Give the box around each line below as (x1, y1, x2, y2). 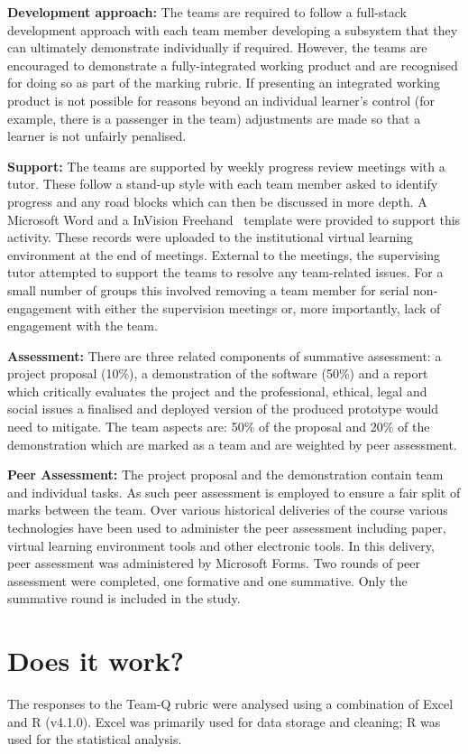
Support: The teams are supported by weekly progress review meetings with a (7, 156, 445, 175)
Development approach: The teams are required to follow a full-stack (7, 3, 408, 21)
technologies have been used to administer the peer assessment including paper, (7, 518, 446, 537)
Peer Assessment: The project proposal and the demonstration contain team (7, 465, 444, 484)
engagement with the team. (7, 316, 158, 335)
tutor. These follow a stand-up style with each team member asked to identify (7, 174, 438, 193)
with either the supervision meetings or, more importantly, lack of (76, 298, 441, 317)
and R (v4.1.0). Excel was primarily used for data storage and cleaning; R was (7, 712, 441, 731)
